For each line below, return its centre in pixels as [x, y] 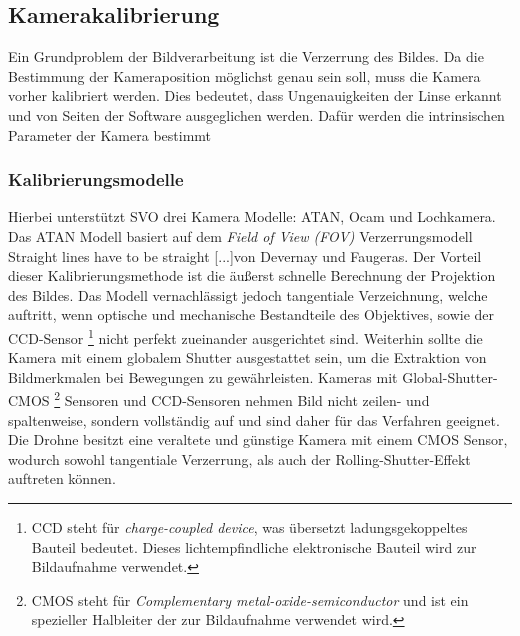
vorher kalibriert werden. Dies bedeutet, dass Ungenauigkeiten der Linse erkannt [255, 95]
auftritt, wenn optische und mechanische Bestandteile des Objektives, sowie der [251, 314]
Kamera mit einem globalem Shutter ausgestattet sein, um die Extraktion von [247, 357]
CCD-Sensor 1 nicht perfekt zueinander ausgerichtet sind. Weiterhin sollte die [245, 336]
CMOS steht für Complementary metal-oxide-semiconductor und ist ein [250, 599]
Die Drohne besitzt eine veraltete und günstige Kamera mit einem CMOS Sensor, [258, 439]
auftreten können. [62, 478]
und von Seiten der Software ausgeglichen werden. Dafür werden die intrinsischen [256, 114]
